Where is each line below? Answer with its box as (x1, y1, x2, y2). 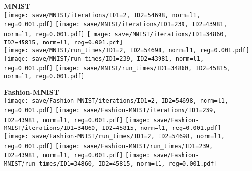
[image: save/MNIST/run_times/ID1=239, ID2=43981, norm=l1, (4, 55, 204, 62)
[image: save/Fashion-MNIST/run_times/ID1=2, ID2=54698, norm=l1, (4, 133, 225, 140)
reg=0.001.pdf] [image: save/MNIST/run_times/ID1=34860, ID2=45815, (4, 64, 230, 72)
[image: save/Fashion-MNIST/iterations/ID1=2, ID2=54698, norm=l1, (4, 97, 229, 105)
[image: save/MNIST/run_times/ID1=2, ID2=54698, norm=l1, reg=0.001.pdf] (4, 47, 250, 54)
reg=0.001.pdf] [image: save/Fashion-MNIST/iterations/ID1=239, (4, 107, 217, 114)
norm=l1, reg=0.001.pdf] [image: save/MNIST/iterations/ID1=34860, (4, 30, 227, 38)
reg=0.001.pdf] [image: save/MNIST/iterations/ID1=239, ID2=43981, (4, 21, 227, 28)
